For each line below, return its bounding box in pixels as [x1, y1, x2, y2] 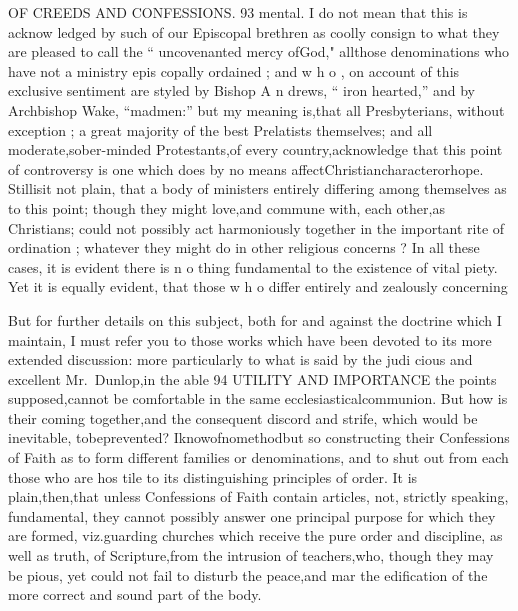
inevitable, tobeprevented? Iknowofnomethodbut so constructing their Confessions [8, 427, 510, 448]
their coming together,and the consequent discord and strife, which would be [8, 407, 478, 428]
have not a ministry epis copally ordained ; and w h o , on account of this [8, 60, 460, 81]
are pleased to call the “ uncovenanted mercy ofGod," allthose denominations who [8, 41, 510, 62]
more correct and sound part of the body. [8, 584, 262, 605]
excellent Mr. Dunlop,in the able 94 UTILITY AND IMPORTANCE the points [8, 368, 497, 389]
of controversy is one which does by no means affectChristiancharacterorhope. [8, 158, 484, 179]
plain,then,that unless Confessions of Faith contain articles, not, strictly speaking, [8, 486, 509, 507]
